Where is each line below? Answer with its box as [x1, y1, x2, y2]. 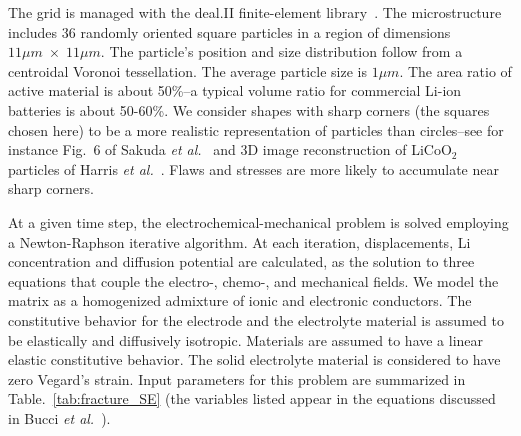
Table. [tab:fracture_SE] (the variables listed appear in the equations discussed [8, 388, 496, 409]
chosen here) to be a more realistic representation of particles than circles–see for [8, 119, 504, 140]
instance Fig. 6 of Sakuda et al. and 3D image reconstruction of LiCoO [8, 139, 452, 160]
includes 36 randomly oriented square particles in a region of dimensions [8, 21, 451, 42]
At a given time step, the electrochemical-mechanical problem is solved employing [8, 211, 509, 232]
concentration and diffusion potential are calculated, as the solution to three [8, 251, 475, 272]
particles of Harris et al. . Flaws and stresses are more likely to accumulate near [8, 158, 499, 179]
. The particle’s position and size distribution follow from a [100, 41, 463, 62]
